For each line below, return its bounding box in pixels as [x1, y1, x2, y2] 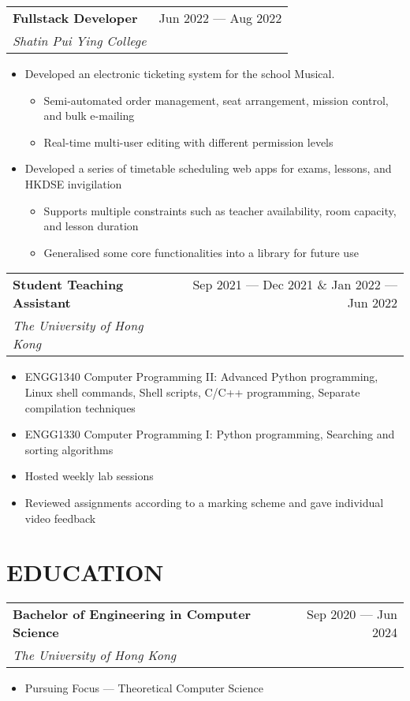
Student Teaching [13, 275, 124, 294]
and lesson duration [43, 218, 139, 234]
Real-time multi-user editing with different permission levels [43, 133, 334, 150]
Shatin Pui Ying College [13, 32, 147, 50]
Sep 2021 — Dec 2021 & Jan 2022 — [192, 275, 397, 294]
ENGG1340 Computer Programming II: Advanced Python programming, [24, 368, 378, 385]
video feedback [24, 509, 96, 526]
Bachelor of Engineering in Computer [13, 605, 252, 624]
